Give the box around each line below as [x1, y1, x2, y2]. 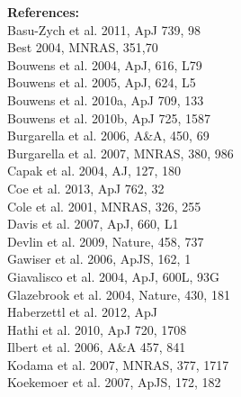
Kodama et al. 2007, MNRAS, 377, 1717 [7, 355, 229, 374]
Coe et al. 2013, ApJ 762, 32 [7, 178, 165, 197]
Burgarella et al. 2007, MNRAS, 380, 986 [7, 143, 234, 162]
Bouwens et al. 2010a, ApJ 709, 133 [7, 90, 204, 109]
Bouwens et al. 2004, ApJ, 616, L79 [7, 55, 202, 74]
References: [7, 3, 80, 21]
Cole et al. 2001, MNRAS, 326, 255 [7, 196, 201, 215]
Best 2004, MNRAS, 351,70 [7, 38, 158, 57]
